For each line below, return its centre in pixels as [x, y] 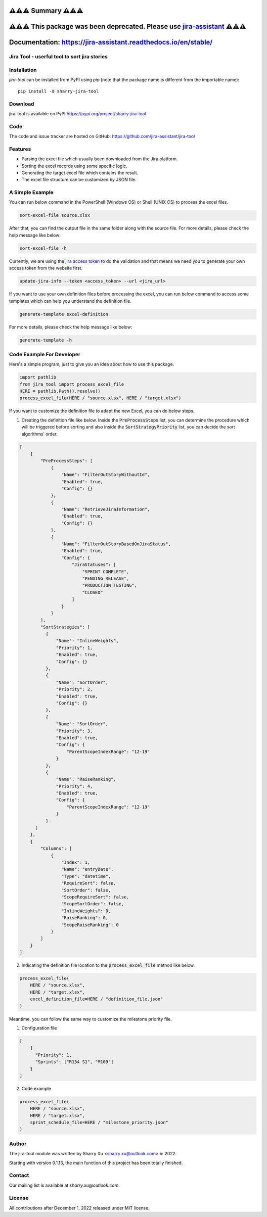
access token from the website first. [46, 268]
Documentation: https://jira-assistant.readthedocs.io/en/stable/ [111, 42]
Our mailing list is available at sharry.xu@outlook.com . [64, 1185]
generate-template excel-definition [64, 314]
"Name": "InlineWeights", [87, 641]
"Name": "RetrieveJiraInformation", [106, 509]
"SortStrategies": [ [65, 627]
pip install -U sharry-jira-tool [58, 91]
